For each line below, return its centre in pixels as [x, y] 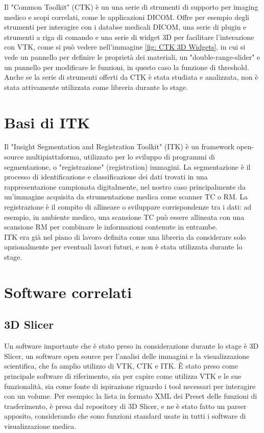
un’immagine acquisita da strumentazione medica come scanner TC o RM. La [126, 197]
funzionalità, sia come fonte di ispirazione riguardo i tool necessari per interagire [130, 386]
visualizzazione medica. [40, 426]
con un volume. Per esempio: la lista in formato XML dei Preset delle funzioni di [131, 396]
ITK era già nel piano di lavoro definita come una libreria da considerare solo [125, 236]
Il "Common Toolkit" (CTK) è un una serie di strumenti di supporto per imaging [131, 7]
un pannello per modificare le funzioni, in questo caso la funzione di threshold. [127, 67]
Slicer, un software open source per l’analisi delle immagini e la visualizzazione [127, 356]
